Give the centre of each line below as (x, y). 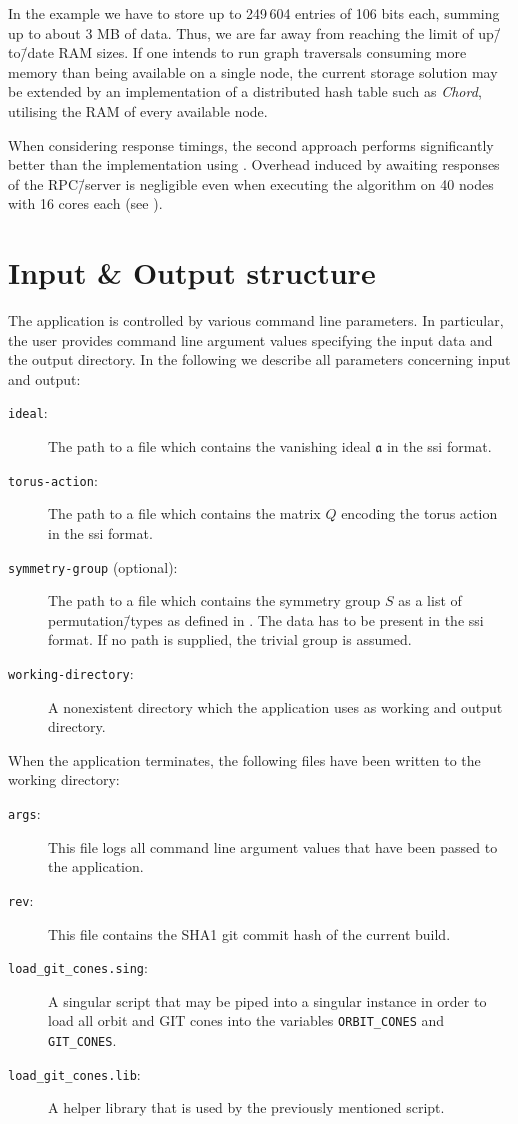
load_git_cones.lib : (74, 1073)
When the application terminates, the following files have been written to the (244, 759)
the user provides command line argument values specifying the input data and (250, 339)
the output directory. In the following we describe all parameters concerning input (259, 359)
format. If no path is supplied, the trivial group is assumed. (230, 639)
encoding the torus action (419, 513)
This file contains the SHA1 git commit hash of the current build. (249, 933)
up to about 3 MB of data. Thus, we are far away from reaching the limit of (241, 32)
